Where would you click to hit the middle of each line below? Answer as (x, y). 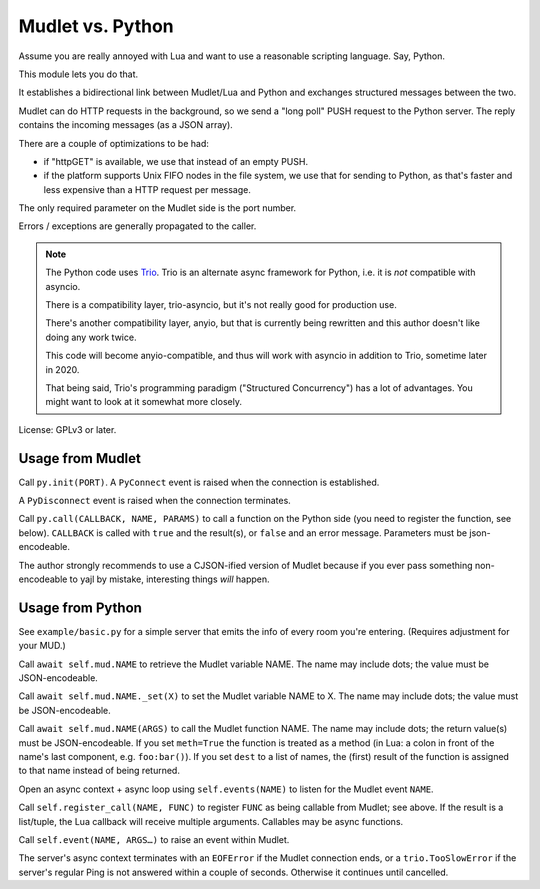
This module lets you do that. (78, 74)
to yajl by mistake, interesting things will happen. (169, 579)
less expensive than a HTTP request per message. (147, 189)
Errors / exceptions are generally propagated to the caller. (137, 226)
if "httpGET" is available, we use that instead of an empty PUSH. (176, 161)
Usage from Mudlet (80, 458)
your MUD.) (42, 646)
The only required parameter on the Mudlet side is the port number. (157, 208)
